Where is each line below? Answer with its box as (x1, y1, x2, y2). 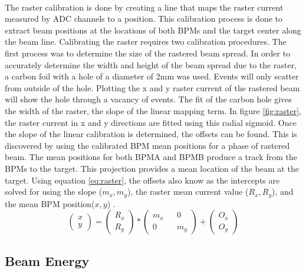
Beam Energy (5, 251, 90, 269)
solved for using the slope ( (5, 185, 103, 198)
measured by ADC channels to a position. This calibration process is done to (5, 12, 283, 25)
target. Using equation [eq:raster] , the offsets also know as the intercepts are (5, 174, 280, 186)
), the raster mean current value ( (127, 185, 249, 198)
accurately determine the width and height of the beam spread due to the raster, (5, 58, 297, 71)
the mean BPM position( (5, 197, 95, 209)
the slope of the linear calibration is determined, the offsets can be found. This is (5, 128, 297, 140)
